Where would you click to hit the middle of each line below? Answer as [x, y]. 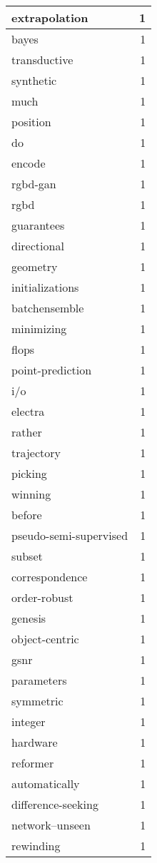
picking [29, 473]
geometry [35, 266]
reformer [33, 763]
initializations [45, 287]
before [27, 515]
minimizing [39, 328]
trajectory [36, 453]
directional [38, 246]
